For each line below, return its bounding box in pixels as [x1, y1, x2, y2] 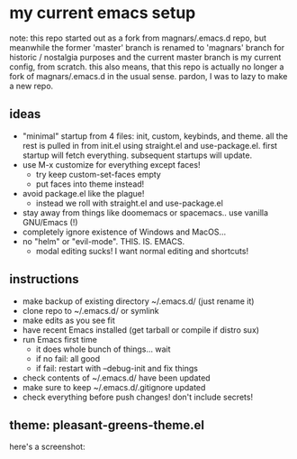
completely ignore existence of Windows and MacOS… [22, 226, 227, 237]
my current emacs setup [9, 3, 196, 23]
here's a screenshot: [9, 441, 85, 453]
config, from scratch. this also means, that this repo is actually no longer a [9, 61, 284, 72]
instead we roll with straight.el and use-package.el [35, 197, 223, 208]
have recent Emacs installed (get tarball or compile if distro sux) [22, 324, 259, 335]
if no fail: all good [35, 353, 101, 363]
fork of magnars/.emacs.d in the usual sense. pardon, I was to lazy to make [9, 70, 288, 81]
